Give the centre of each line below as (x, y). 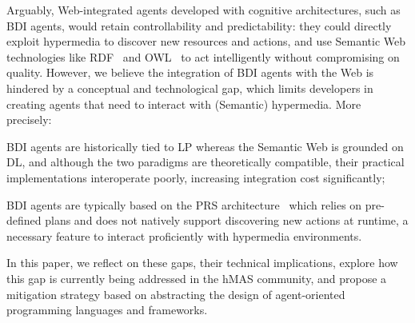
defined (24, 220)
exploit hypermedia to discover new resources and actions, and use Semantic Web (206, 41)
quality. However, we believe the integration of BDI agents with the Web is (190, 72)
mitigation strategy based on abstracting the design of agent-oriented (176, 294)
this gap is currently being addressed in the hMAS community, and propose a (197, 278)
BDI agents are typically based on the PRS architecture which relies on (184, 204)
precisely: (29, 120)
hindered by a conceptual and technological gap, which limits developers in (190, 88)
